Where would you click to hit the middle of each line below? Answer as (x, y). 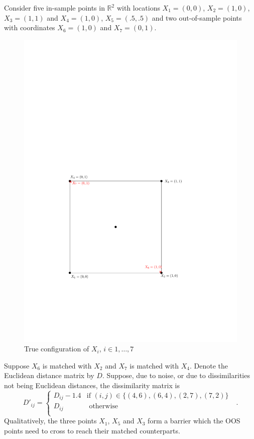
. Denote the (209, 365)
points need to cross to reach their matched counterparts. (92, 430)
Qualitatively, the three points (50, 421)
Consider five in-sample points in (54, 8)
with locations (138, 8)
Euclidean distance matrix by (49, 375)
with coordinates (30, 27)
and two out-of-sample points (197, 17)
